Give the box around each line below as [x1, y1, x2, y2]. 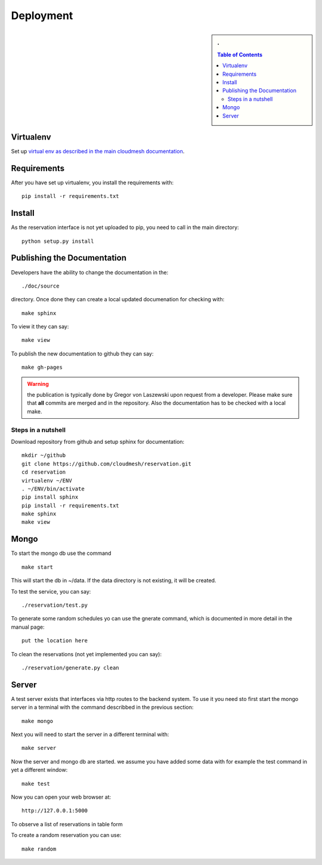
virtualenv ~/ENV [21, 477, 72, 484]
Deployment [11, 9, 73, 22]
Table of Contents [217, 51, 262, 58]
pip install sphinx [21, 494, 79, 501]
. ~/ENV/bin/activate [21, 485, 85, 492]
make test [21, 780, 50, 787]
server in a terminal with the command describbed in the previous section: [11, 704, 194, 711]
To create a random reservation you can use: [11, 832, 122, 839]
